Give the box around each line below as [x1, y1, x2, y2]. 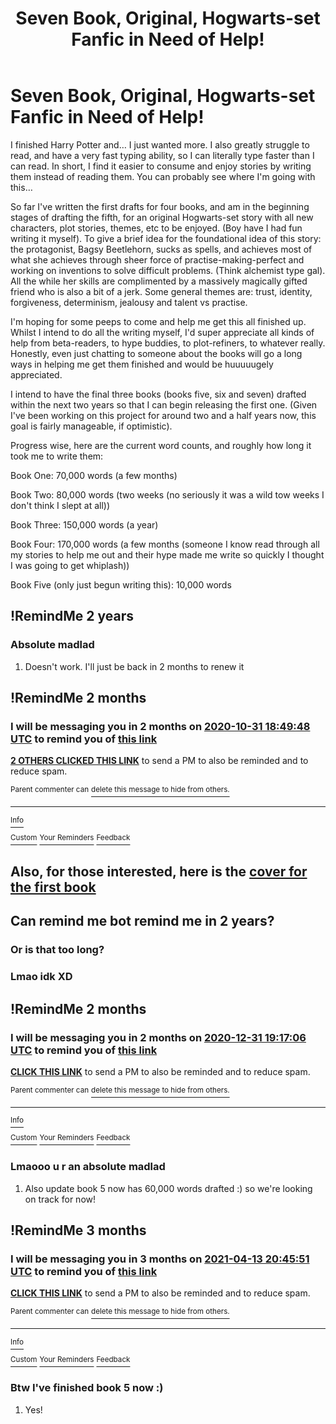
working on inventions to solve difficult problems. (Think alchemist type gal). [10, 264, 326, 276]
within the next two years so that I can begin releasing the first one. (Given [10, 398, 318, 411]
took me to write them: [10, 450, 104, 462]
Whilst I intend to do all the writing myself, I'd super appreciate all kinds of [10, 326, 315, 338]
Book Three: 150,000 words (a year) [10, 518, 159, 531]
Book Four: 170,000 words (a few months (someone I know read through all [10, 538, 320, 550]
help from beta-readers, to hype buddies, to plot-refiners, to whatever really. [10, 337, 326, 349]
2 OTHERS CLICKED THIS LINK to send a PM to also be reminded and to [10, 755, 309, 767]
